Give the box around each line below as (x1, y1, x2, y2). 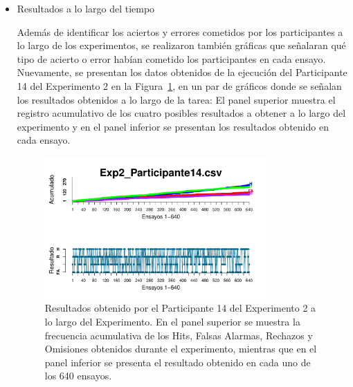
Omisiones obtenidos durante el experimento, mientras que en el (44, 341, 317, 356)
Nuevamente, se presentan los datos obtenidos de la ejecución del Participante (17, 65, 347, 79)
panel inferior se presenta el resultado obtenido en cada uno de (44, 355, 311, 369)
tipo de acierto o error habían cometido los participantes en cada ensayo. (17, 51, 326, 66)
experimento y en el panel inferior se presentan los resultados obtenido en (17, 119, 329, 133)
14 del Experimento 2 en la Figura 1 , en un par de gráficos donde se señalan (17, 78, 342, 93)
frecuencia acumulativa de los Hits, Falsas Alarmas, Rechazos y (44, 328, 313, 342)
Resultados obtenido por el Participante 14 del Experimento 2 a (44, 301, 316, 315)
